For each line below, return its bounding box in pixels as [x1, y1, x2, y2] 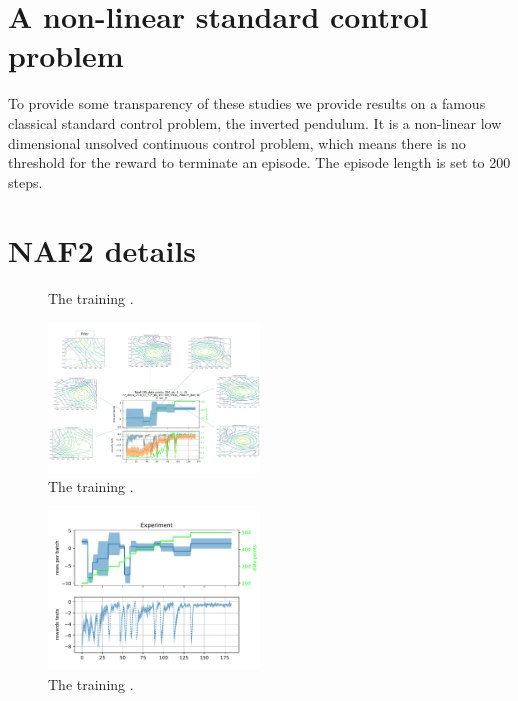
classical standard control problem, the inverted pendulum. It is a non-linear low [8, 112, 502, 133]
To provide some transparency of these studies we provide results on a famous [8, 93, 486, 114]
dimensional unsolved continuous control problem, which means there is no [8, 132, 466, 153]
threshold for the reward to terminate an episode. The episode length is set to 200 [8, 152, 511, 173]
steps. [8, 171, 43, 192]
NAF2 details [8, 230, 197, 271]
